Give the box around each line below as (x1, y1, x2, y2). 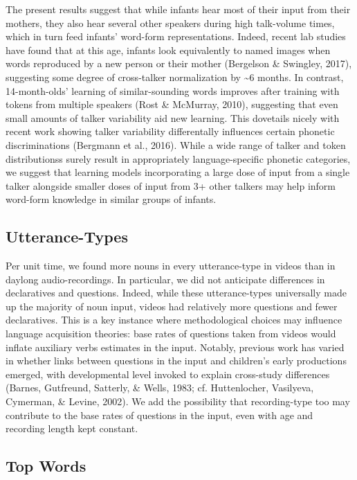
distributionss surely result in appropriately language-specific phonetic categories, (6, 151, 351, 166)
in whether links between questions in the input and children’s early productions (6, 353, 347, 368)
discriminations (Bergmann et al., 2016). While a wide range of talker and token (6, 137, 346, 152)
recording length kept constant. (6, 421, 138, 436)
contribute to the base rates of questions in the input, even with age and (6, 407, 313, 422)
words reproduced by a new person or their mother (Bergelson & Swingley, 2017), (6, 56, 352, 71)
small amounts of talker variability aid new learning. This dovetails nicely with (6, 110, 340, 125)
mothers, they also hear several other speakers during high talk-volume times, (6, 15, 335, 30)
